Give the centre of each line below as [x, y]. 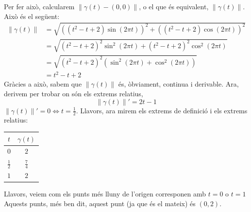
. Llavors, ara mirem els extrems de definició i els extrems [162, 110]
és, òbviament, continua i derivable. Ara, [178, 84]
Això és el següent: [32, 16]
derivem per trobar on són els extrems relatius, [74, 94]
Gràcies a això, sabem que [43, 84]
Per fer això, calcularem [39, 6]
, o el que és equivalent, [174, 6]
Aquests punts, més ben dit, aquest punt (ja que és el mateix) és [100, 203]
